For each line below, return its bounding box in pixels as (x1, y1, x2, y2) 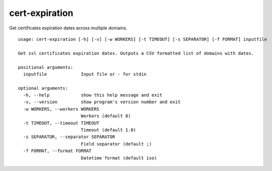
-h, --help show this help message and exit (23, 92, 163, 98)
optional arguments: (18, 85, 68, 91)
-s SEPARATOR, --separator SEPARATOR (23, 134, 115, 140)
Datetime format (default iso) (81, 155, 157, 161)
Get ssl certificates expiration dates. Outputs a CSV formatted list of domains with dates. (18, 50, 254, 56)
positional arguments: (18, 64, 74, 70)
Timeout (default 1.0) (81, 127, 136, 133)
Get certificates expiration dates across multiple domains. (9, 25, 128, 31)
